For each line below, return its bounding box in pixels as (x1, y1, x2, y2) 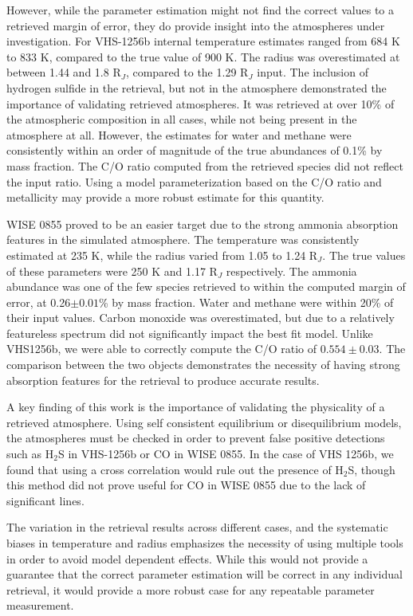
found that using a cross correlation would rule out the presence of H (6, 461, 344, 477)
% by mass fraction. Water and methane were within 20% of (99, 293, 394, 310)
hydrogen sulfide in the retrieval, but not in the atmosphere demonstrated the (6, 79, 387, 96)
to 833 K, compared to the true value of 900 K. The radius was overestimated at (6, 48, 400, 65)
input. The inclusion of (257, 64, 368, 80)
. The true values (322, 246, 406, 263)
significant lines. (6, 492, 85, 508)
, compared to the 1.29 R (125, 64, 249, 80)
